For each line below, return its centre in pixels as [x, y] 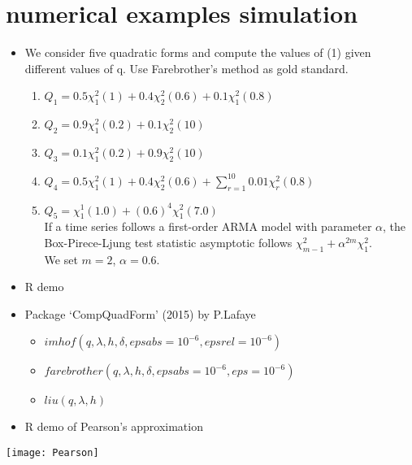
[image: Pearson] [52, 453]
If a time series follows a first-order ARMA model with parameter [208, 226]
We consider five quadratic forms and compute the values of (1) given [198, 52]
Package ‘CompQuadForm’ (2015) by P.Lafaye [140, 313]
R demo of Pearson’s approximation [114, 426]
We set [61, 259]
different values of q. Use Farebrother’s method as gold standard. [186, 68]
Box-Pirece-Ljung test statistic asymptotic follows [168, 242]
